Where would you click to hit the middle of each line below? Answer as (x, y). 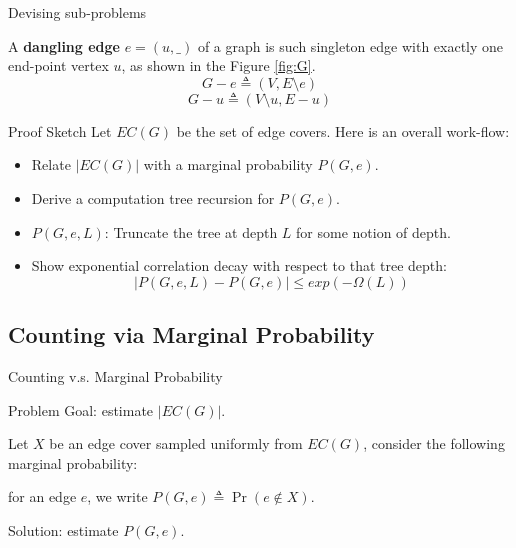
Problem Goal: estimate (81, 409)
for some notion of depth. (373, 231)
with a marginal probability (228, 164)
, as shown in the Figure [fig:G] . (218, 65)
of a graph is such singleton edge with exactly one (350, 45)
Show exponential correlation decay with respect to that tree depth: (239, 265)
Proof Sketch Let (60, 130)
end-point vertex (58, 65)
